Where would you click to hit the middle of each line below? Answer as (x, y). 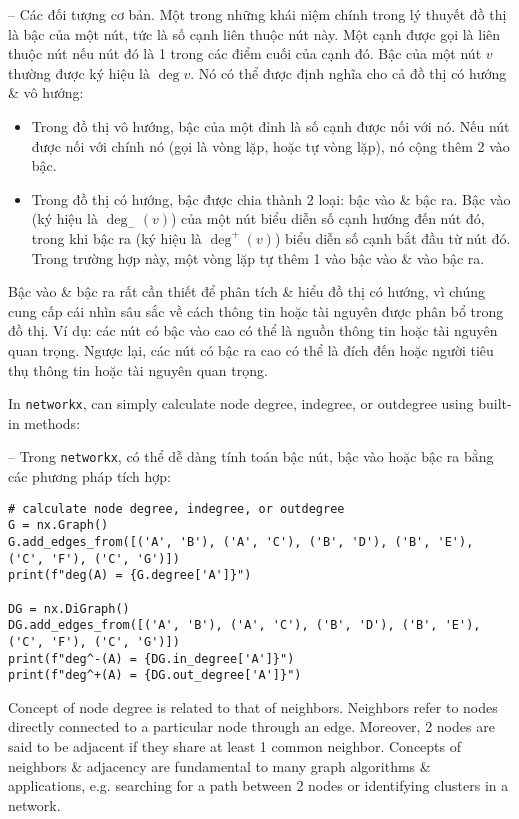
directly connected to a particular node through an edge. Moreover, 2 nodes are (251, 726)
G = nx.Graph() (58, 525)
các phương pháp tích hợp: (89, 476)
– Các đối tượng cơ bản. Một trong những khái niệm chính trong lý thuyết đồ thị (257, 14)
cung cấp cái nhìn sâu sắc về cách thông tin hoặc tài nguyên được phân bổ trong (256, 310)
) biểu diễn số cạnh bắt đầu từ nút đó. (392, 237)
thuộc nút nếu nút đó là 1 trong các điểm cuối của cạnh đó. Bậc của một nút (245, 53)
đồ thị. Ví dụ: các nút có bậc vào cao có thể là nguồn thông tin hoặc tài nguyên (253, 330)
